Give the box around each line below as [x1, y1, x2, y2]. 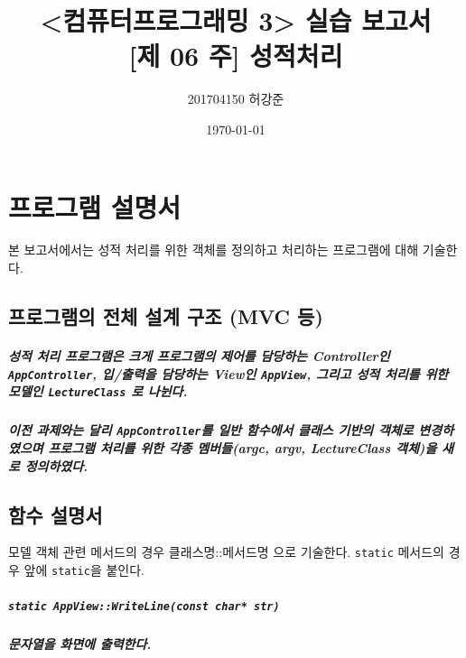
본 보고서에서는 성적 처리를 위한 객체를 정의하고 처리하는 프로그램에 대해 [8, 240, 419, 259]
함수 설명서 [8, 500, 103, 528]
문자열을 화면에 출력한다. [8, 635, 152, 653]
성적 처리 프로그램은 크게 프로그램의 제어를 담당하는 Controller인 [8, 347, 390, 365]
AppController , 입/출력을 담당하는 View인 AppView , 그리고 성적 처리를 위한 [8, 364, 449, 383]
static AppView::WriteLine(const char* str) [8, 600, 280, 614]
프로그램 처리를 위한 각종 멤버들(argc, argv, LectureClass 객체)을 [48, 438, 437, 457]
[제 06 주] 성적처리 [128, 37, 343, 74]
